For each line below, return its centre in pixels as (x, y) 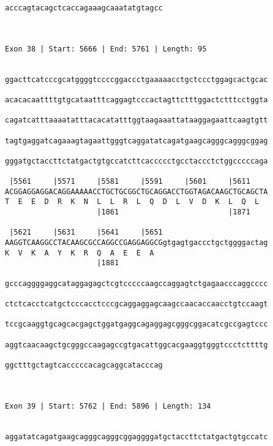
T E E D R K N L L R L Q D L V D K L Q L (132, 202)
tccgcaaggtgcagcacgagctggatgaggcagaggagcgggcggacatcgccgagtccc (136, 324)
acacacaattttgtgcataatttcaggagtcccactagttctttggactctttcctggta (136, 100)
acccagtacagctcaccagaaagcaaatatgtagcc (84, 8)
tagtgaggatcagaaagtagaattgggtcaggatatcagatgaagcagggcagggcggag (136, 141)
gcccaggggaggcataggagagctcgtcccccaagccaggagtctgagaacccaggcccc (136, 283)
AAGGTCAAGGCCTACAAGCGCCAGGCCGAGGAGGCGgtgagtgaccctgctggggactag (136, 243)
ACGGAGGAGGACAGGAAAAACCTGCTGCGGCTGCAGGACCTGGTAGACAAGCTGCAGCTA (136, 191)
